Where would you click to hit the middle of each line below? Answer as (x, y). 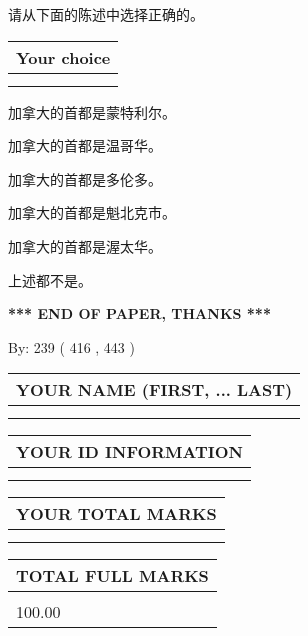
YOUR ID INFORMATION (129, 452)
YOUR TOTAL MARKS (116, 514)
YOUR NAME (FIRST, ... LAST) (154, 390)
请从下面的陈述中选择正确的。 (106, 14)
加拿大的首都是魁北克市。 (92, 212)
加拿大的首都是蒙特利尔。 (92, 111)
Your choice (63, 57)
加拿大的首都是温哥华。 (85, 145)
